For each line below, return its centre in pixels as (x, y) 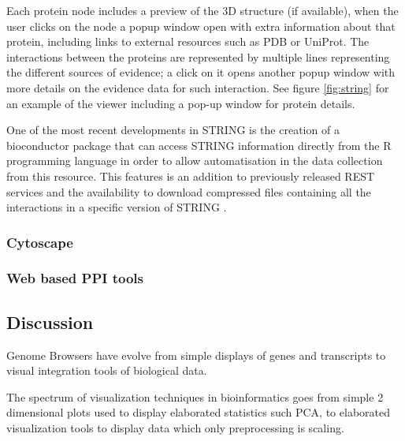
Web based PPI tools (75, 278)
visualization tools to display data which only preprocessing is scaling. (175, 427)
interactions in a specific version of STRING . (117, 207)
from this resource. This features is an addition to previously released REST (191, 176)
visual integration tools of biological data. (107, 370)
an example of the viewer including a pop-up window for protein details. (181, 103)
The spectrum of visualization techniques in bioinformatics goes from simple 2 (195, 396)
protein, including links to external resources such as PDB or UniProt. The (188, 41)
